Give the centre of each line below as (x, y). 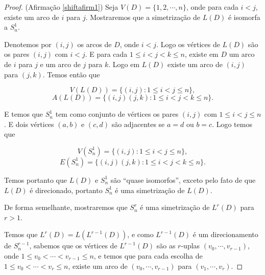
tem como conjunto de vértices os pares (117, 114)
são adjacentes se (138, 124)
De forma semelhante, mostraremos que (66, 207)
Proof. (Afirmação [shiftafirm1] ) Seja (61, 7)
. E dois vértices (29, 124)
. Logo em (124, 64)
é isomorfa (244, 17)
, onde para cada (212, 7)
